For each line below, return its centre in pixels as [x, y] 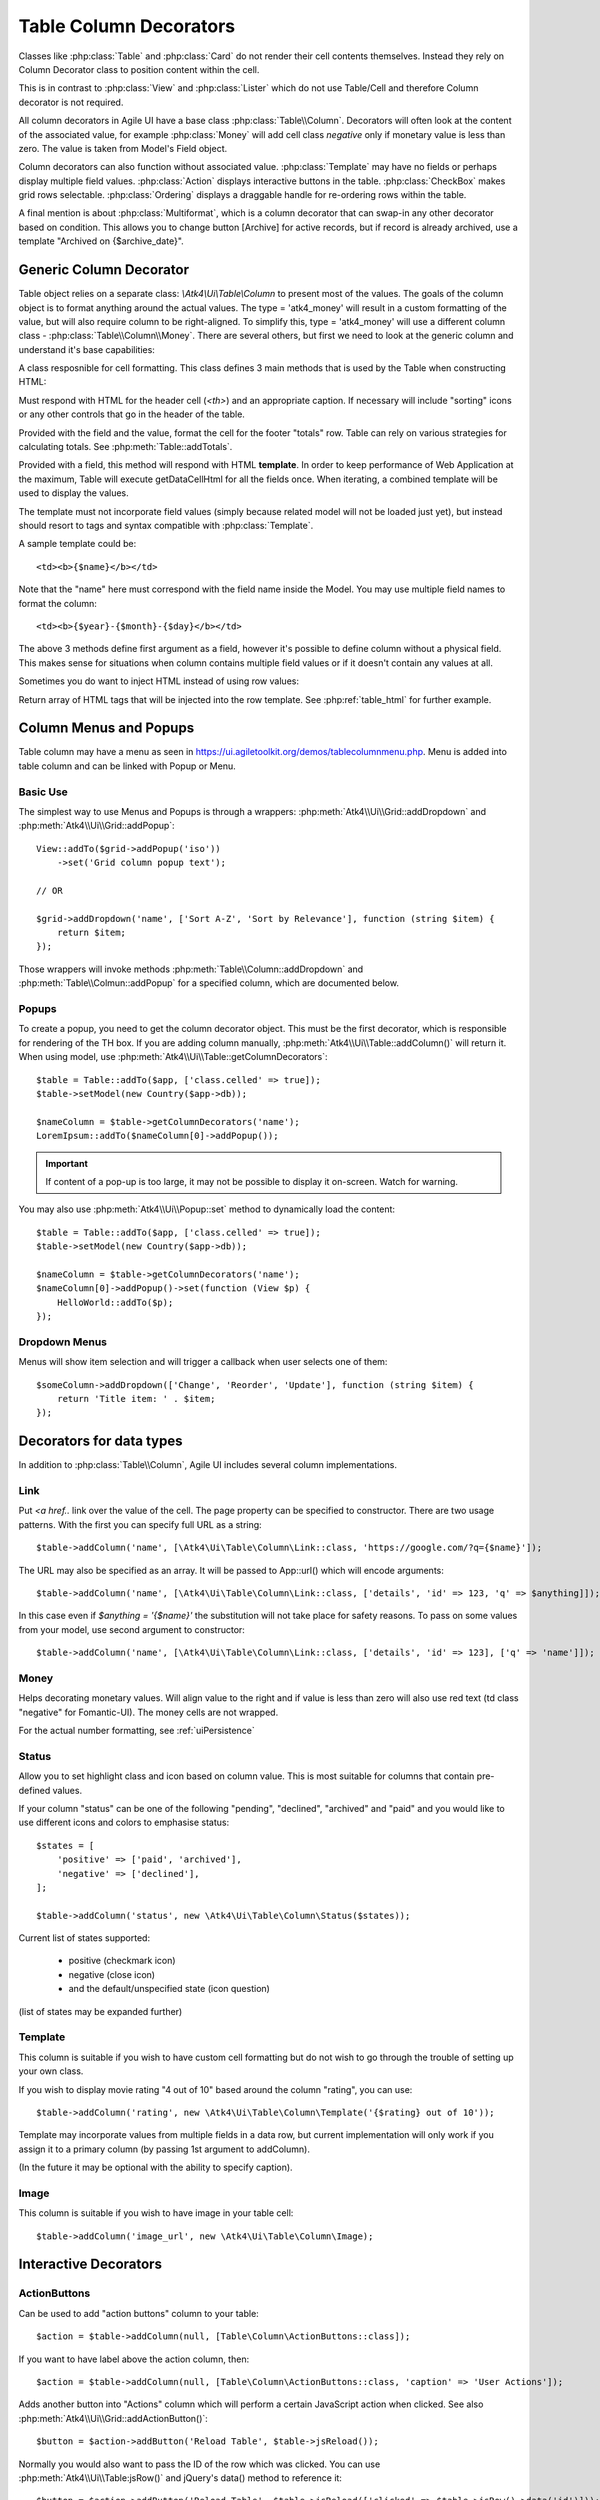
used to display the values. [73, 493]
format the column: [57, 603]
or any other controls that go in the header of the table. [131, 414]
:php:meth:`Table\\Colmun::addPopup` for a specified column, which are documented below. [209, 983]
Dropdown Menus [63, 1342]
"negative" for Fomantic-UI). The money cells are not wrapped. [148, 1712]
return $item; [91, 933]
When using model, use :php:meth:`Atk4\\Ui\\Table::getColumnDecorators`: [173, 1057]
